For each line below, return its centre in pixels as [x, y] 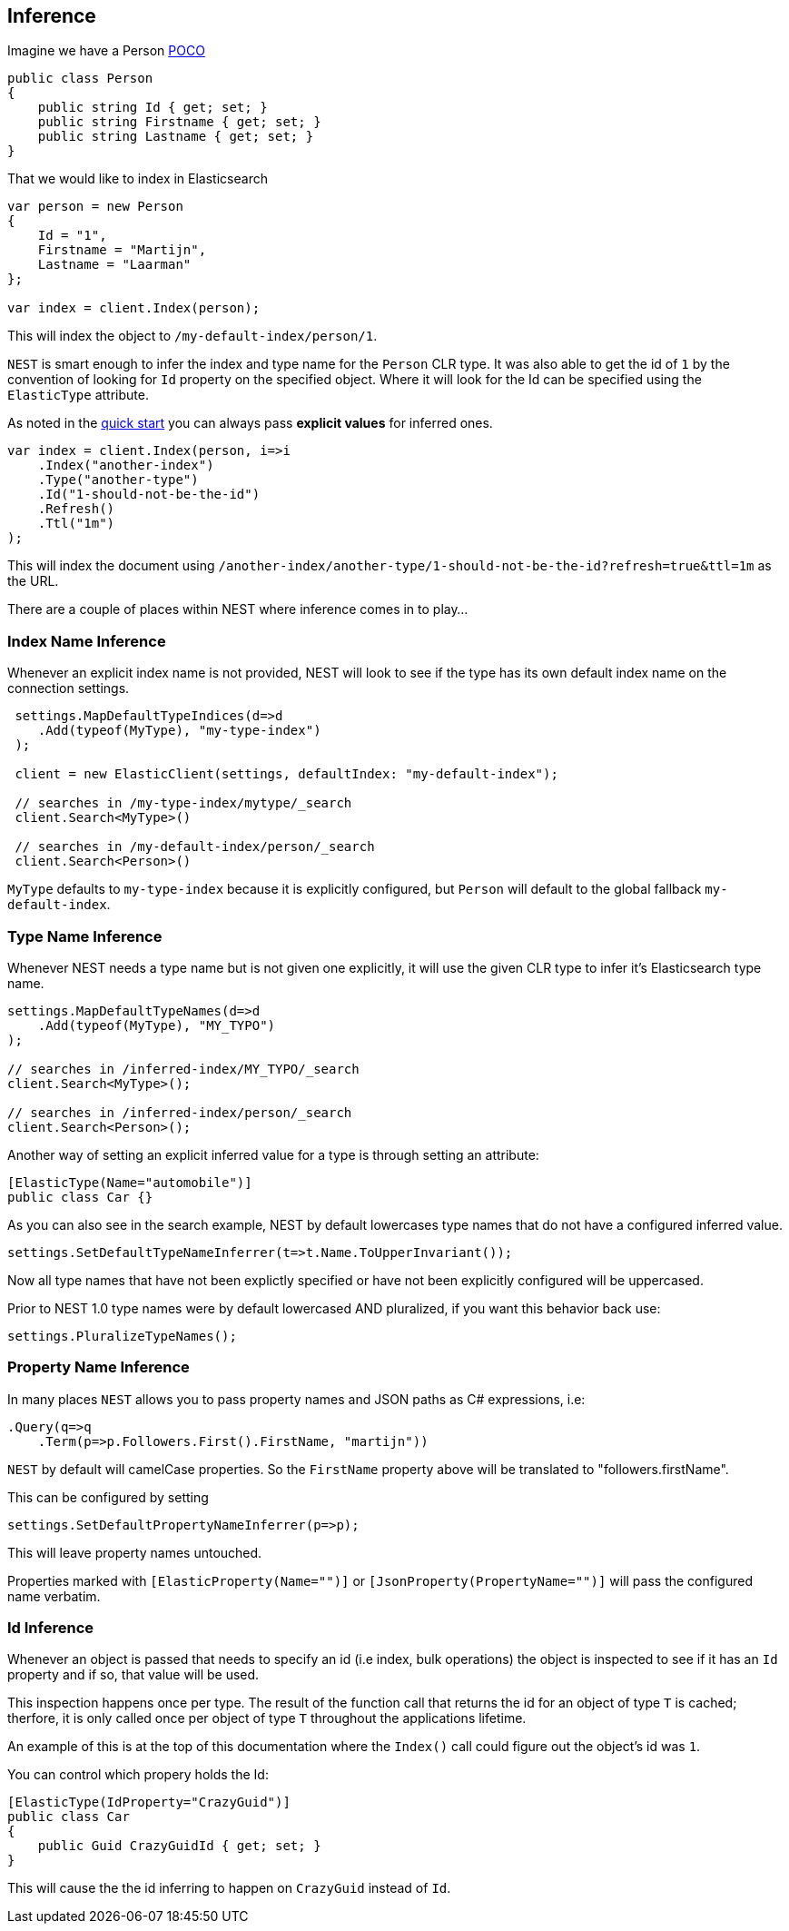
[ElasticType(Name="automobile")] [130, 1182]
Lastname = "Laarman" [114, 265]
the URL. [33, 581]
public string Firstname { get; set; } [179, 122]
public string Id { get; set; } [153, 108]
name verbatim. [54, 1596]
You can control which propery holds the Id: [138, 1775]
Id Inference [51, 1628]
